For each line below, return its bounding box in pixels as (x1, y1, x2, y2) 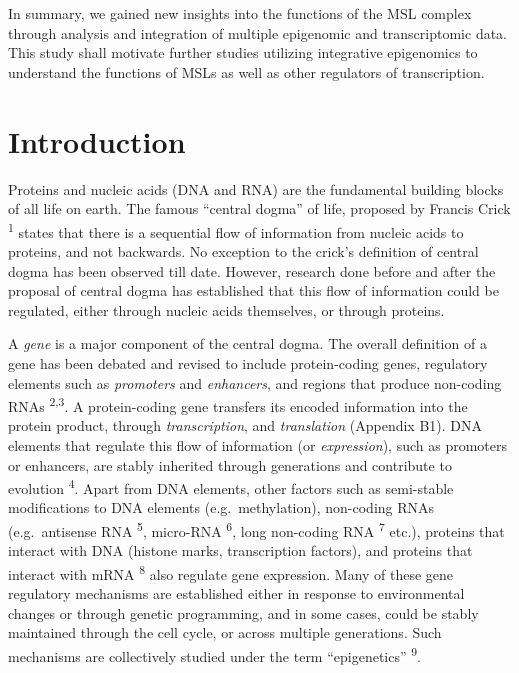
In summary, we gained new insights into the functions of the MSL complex (8, 3, 472, 23)
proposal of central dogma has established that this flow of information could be (8, 280, 499, 301)
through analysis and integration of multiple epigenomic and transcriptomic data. (8, 22, 507, 43)
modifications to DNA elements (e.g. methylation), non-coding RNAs (8, 497, 435, 518)
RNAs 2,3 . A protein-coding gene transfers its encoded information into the (8, 393, 468, 416)
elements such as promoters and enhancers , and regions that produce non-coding (8, 372, 502, 393)
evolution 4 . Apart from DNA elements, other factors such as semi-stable (8, 475, 454, 498)
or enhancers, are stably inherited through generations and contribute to (8, 454, 452, 475)
